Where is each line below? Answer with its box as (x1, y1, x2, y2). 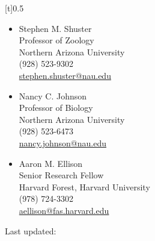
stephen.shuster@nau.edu (19, 69, 111, 81)
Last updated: (5, 224, 56, 237)
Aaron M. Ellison (19, 157, 83, 169)
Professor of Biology (19, 101, 93, 114)
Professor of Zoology (19, 34, 94, 46)
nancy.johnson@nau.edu (19, 136, 106, 149)
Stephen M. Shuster (19, 22, 92, 34)
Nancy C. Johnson (19, 89, 87, 102)
